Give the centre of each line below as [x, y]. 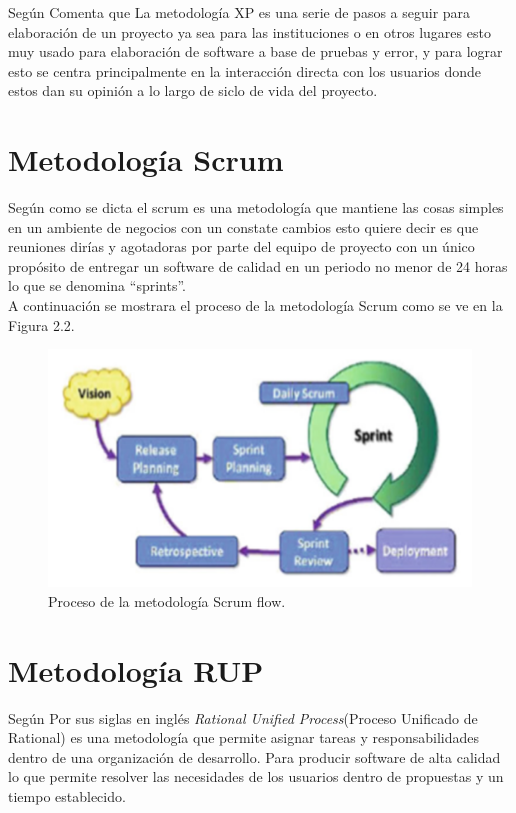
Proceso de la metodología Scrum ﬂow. [167, 600]
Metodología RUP [136, 669]
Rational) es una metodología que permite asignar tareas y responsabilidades [243, 737]
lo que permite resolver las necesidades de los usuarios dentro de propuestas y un [256, 776]
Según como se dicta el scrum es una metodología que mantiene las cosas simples [256, 207]
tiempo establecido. [67, 796]
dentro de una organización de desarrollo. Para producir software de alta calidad [254, 756]
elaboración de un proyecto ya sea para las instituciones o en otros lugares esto [249, 31]
